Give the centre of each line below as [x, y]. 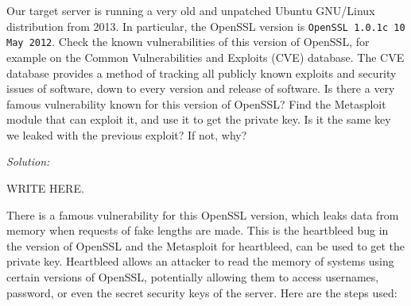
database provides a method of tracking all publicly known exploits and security [202, 73]
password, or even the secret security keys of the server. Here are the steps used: [202, 292]
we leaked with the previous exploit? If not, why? [127, 134]
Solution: [28, 161]
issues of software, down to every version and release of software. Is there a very [201, 88]
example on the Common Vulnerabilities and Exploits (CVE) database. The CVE [205, 57]
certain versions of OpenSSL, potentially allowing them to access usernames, [193, 277]
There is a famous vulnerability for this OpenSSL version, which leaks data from [203, 214]
